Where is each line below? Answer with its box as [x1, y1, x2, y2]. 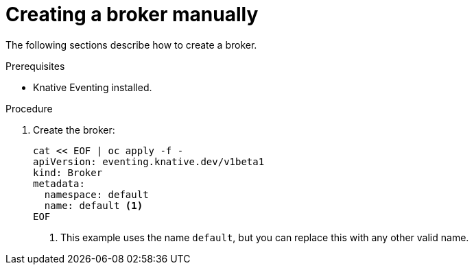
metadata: [33, 177, 85, 189]
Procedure [5, 102, 53, 114]
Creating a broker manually [5, 3, 259, 26]
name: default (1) [44, 199, 143, 211]
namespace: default [44, 188, 149, 200]
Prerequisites [5, 60, 65, 72]
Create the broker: [33, 123, 115, 136]
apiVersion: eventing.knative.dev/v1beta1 [33, 156, 265, 167]
